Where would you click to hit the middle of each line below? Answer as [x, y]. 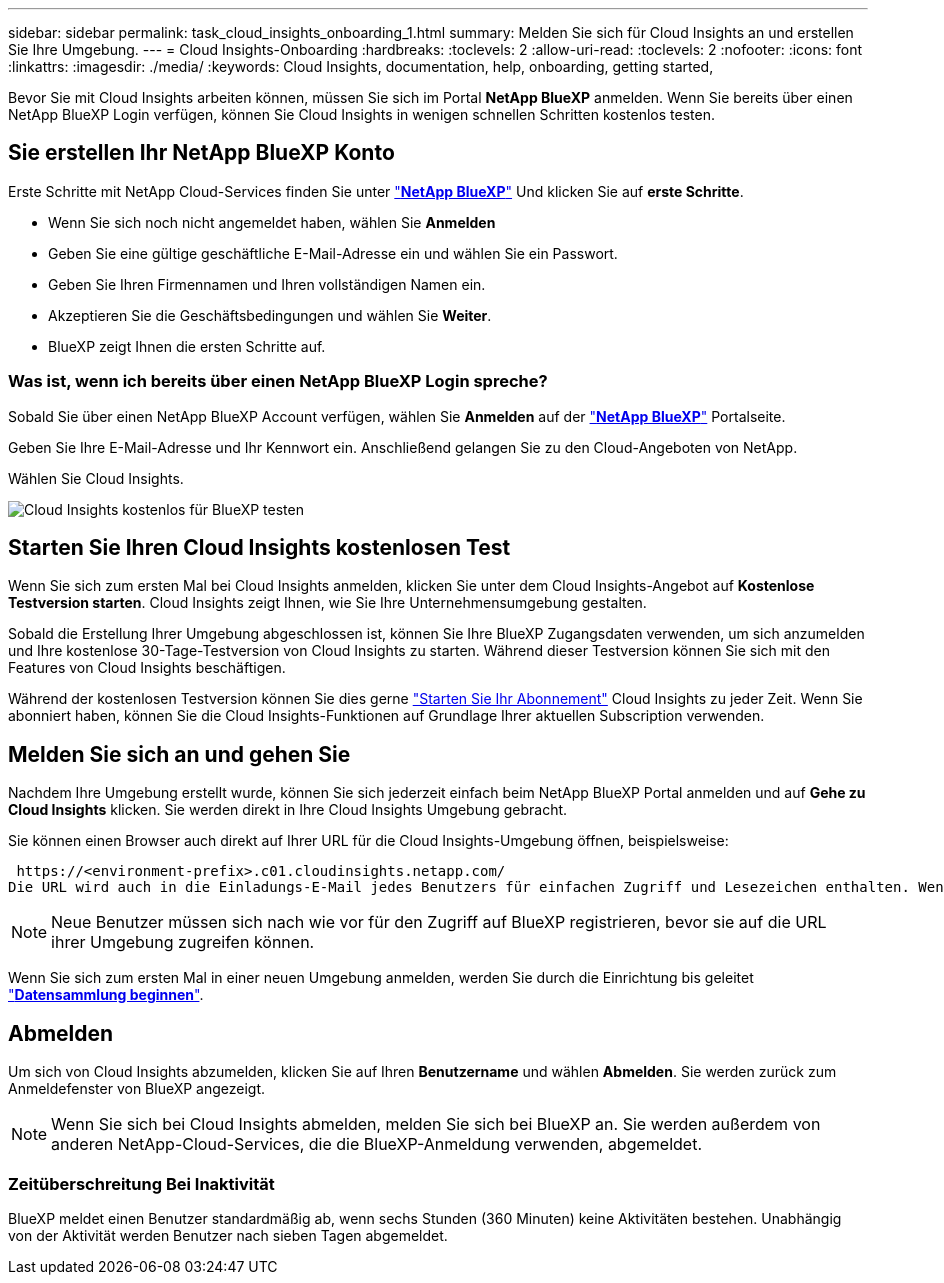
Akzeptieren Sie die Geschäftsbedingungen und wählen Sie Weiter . [270, 315]
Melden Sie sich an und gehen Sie [179, 754]
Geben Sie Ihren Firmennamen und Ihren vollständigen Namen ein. [267, 284]
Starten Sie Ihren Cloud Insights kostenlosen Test [259, 548]
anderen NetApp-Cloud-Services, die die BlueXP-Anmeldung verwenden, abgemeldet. [376, 1144]
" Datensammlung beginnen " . [106, 995]
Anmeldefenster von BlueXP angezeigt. [137, 1089]
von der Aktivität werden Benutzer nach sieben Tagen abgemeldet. [228, 1235]
